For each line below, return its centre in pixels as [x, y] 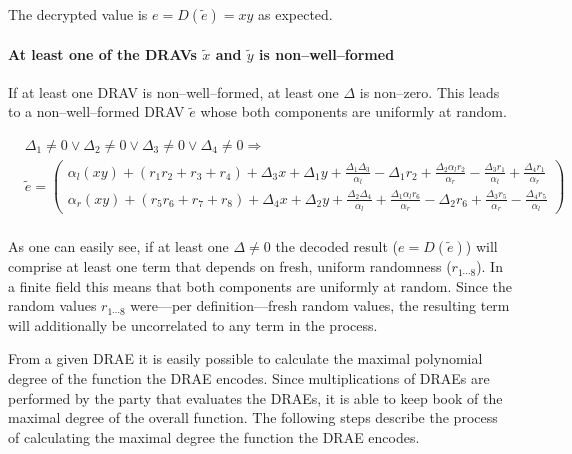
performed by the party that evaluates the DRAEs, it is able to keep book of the [255, 397]
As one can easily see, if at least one [118, 246]
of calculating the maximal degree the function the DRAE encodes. [214, 436]
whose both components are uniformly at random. [353, 111]
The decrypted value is [78, 14]
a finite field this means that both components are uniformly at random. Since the [260, 285]
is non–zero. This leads [429, 91]
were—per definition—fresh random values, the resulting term [320, 305]
